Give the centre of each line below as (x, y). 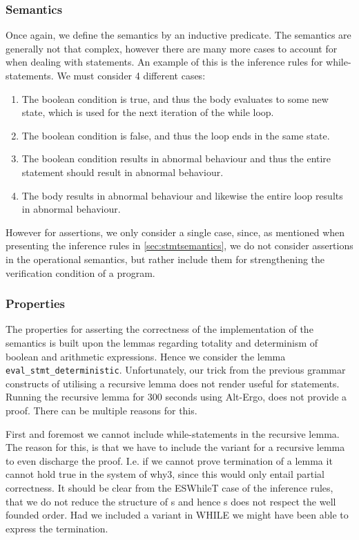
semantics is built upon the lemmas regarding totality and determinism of (162, 342)
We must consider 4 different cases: (131, 75)
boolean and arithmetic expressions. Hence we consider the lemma (146, 356)
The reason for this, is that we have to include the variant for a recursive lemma (175, 447)
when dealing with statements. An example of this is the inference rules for (164, 62)
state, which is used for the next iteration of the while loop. (148, 112)
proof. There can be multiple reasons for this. (101, 410)
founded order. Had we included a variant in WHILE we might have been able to (177, 515)
